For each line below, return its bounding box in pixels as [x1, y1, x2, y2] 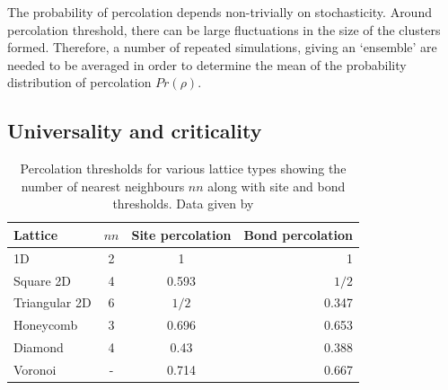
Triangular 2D [13, 293, 92, 312]
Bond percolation [243, 225, 353, 244]
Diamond [13, 338, 64, 357]
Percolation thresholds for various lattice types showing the [20, 159, 347, 178]
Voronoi [13, 360, 57, 379]
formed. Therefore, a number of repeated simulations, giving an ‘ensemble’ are [7, 38, 437, 57]
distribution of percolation [7, 73, 152, 92]
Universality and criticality [7, 117, 262, 145]
